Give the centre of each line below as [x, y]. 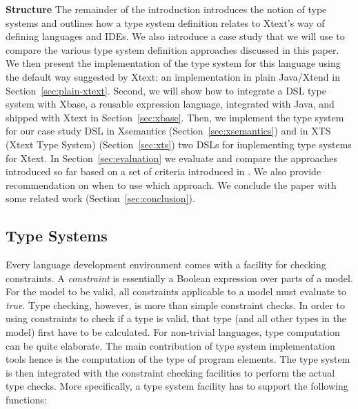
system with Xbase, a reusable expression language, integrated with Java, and [170, 104]
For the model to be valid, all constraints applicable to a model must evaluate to [176, 291]
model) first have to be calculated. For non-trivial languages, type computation [173, 332]
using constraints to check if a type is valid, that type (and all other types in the [176, 318]
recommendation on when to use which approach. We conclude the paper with [171, 184]
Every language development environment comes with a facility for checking [166, 265]
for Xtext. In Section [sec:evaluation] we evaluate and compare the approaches [171, 158]
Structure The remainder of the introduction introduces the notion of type [166, 9]
